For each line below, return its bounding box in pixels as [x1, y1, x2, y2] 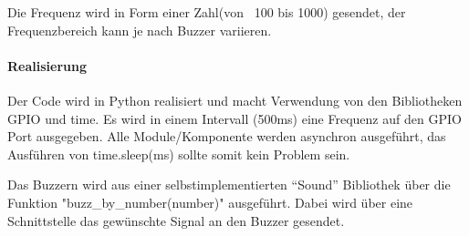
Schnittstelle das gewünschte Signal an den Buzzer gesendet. [7, 210, 345, 230]
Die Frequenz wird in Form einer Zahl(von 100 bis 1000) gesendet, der [7, 3, 406, 21]
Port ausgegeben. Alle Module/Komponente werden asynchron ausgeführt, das [7, 127, 446, 146]
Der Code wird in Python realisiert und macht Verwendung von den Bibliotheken [7, 90, 463, 109]
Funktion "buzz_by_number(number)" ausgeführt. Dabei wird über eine [7, 192, 413, 211]
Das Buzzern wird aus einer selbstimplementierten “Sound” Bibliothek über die [7, 175, 451, 194]
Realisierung [7, 56, 87, 75]
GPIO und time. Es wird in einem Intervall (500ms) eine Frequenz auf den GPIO [7, 108, 462, 128]
